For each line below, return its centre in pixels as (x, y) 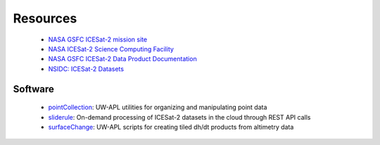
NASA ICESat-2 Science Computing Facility (111, 49)
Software (33, 89)
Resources (45, 18)
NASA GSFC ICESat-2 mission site (98, 39)
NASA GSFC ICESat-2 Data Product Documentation (122, 59)
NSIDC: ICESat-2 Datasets (86, 69)
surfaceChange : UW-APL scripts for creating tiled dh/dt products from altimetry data (171, 127)
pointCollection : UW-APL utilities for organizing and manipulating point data (158, 107)
